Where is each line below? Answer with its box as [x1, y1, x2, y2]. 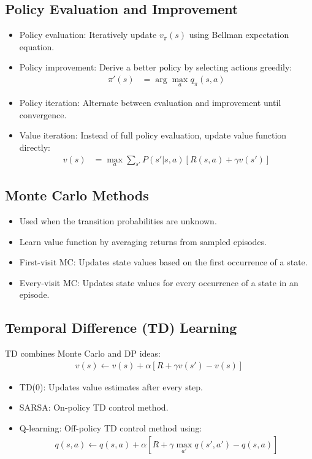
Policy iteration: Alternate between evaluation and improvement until [19, 96, 281, 109]
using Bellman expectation [189, 28, 289, 41]
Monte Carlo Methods [5, 186, 149, 205]
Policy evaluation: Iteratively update [19, 28, 157, 41]
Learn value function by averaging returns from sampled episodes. [19, 235, 267, 248]
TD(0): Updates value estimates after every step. [19, 380, 204, 393]
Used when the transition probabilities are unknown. [19, 214, 217, 227]
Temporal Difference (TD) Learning [5, 318, 237, 337]
